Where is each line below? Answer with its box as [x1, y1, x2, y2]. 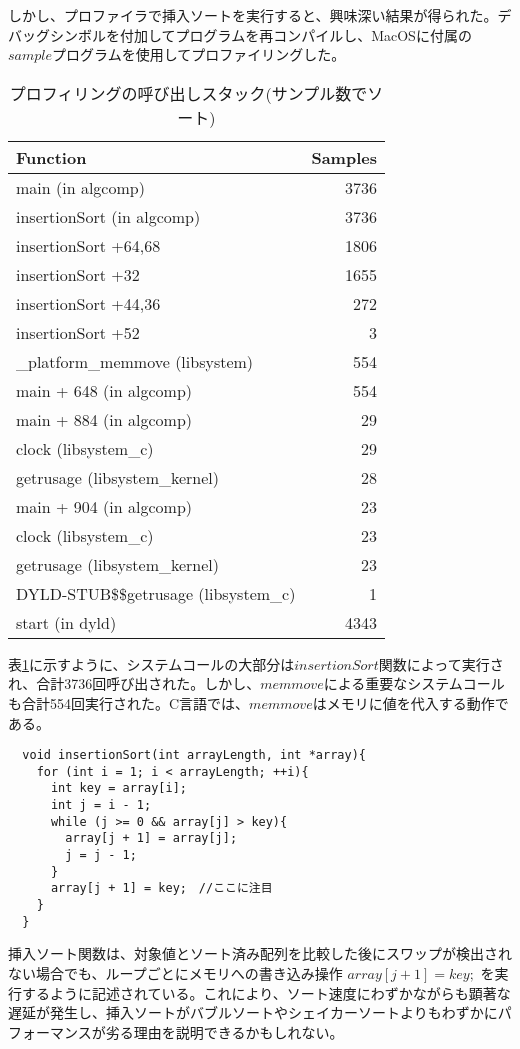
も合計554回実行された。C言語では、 [8, 692, 250, 713]
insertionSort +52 [16, 320, 140, 344]
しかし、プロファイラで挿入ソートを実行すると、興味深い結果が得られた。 [8, 5, 498, 25]
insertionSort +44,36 [16, 291, 161, 315]
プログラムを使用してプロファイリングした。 [52, 44, 346, 65]
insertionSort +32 [16, 262, 140, 286]
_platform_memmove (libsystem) [16, 349, 254, 373]
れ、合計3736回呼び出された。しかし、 [8, 673, 261, 694]
